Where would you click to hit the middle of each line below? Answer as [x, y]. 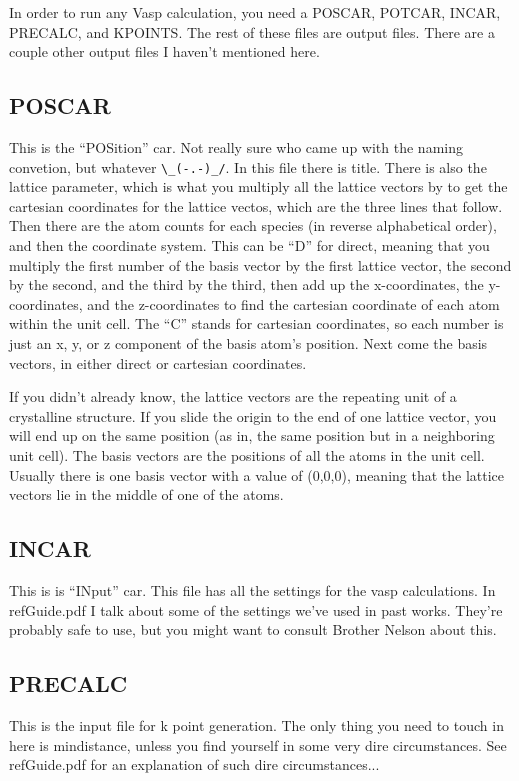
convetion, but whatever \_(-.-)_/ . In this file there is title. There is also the [248, 166]
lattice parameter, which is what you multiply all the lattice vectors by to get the [258, 186]
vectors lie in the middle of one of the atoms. [146, 494]
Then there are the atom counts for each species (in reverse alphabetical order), [253, 225]
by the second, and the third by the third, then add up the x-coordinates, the [246, 284]
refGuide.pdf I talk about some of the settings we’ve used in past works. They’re [256, 609]
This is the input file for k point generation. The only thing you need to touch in [256, 724]
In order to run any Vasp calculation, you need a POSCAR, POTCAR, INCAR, [255, 12]
